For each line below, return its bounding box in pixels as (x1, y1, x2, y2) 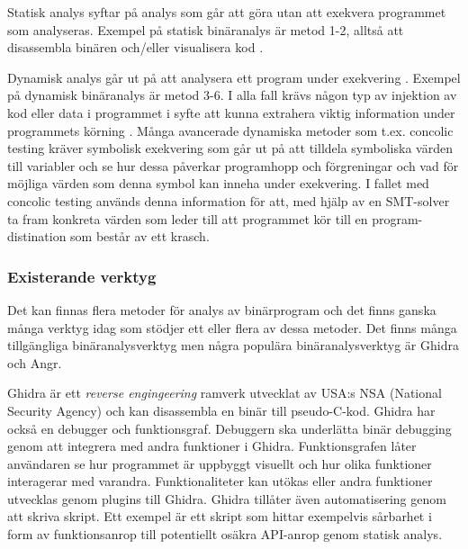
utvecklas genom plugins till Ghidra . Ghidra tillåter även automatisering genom (7, 489, 446, 508)
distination (7, 227, 67, 246)
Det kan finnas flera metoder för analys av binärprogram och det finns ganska (7, 300, 436, 319)
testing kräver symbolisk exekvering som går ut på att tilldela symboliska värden (7, 139, 453, 157)
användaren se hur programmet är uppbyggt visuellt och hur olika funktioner (7, 454, 432, 472)
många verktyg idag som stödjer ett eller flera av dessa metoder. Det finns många (7, 318, 457, 337)
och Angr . (7, 353, 62, 372)
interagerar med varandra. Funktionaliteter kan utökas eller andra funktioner (7, 472, 433, 490)
